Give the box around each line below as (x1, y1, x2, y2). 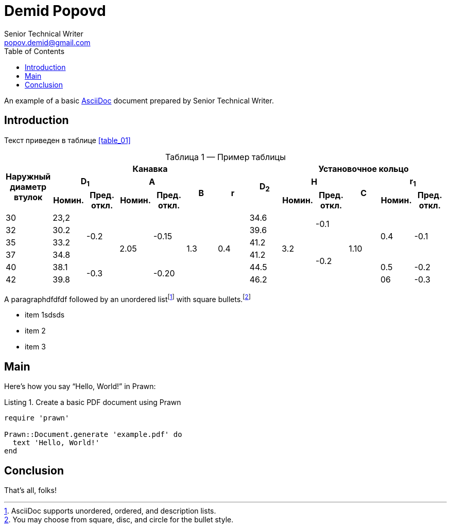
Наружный (6, 171, 51, 182)
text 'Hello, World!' (12, 438, 100, 447)
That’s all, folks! (4, 486, 57, 495)
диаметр (10, 182, 47, 192)
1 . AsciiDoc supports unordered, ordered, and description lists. (4, 506, 216, 516)
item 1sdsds (25, 310, 65, 320)
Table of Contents (4, 46, 65, 56)
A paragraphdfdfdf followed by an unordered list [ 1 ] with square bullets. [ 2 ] (4, 293, 251, 304)
